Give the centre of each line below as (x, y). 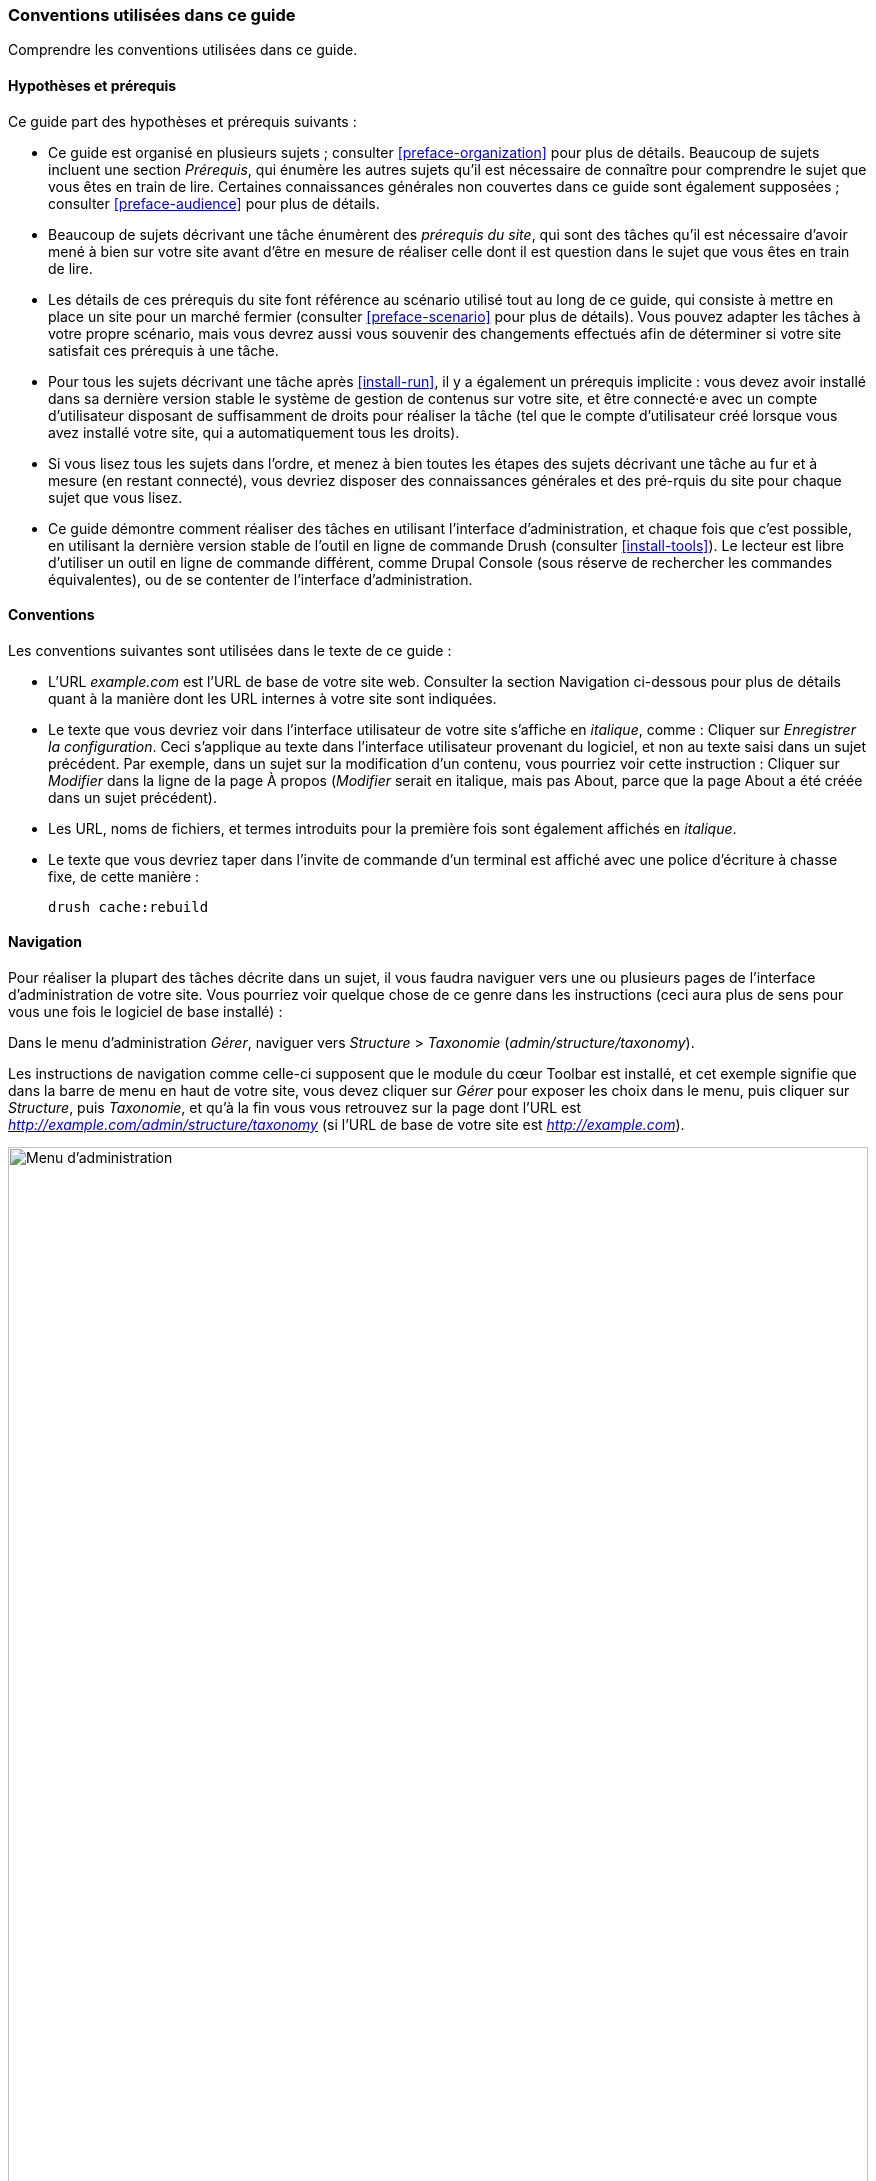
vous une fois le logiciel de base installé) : (145, 1012)
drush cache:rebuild (128, 906)
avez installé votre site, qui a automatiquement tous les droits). (254, 432)
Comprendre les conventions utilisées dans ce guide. (183, 50)
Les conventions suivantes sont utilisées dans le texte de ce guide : (230, 650)
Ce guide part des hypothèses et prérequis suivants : (182, 121)
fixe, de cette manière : (124, 876)
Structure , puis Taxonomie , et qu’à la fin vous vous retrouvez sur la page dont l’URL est (295, 1108)
